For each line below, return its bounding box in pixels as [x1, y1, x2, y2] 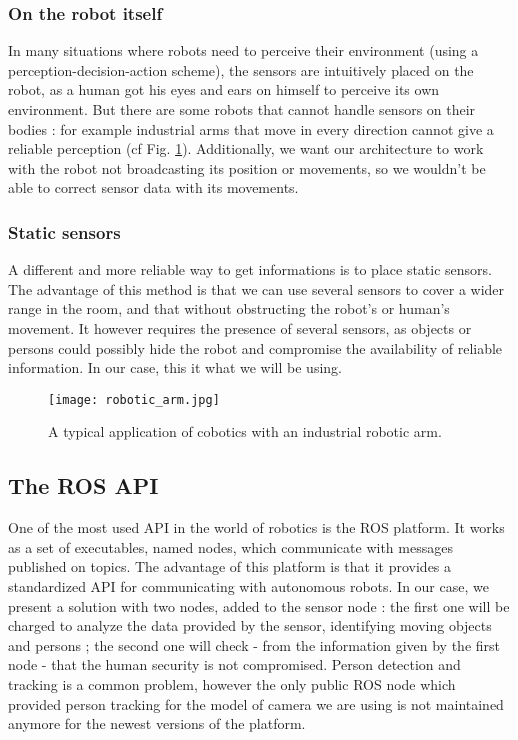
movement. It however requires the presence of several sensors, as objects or [8, 317, 472, 338]
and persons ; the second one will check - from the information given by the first [8, 634, 501, 655]
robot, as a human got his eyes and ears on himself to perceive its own [8, 79, 440, 100]
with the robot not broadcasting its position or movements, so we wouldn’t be [8, 157, 486, 178]
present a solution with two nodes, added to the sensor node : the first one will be [8, 595, 510, 616]
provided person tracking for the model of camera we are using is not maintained [8, 693, 504, 714]
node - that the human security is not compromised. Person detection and [8, 654, 461, 675]
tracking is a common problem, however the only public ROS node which [8, 673, 456, 694]
